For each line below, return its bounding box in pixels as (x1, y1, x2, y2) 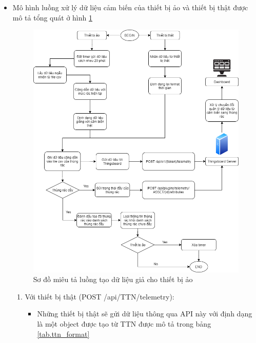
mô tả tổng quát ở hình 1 (12, 12, 92, 23)
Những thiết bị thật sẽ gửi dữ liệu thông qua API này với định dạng (37, 308, 252, 319)
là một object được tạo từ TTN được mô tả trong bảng (37, 318, 211, 329)
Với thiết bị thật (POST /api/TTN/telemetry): (25, 291, 174, 302)
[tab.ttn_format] (37, 328, 90, 339)
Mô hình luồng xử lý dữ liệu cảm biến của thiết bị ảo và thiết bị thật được (12, 2, 248, 12)
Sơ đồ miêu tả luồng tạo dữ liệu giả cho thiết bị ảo (33, 274, 193, 285)
